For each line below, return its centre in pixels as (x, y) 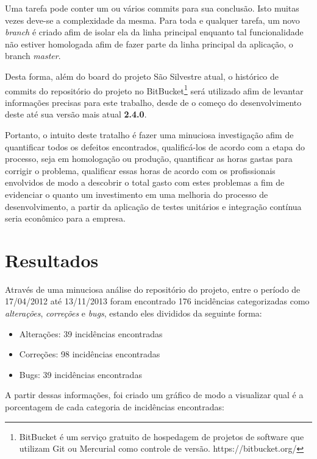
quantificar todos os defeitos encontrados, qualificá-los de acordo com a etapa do (155, 146)
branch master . (33, 56)
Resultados (52, 260)
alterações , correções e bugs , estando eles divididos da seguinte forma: (134, 313)
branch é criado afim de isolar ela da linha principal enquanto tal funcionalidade (154, 32)
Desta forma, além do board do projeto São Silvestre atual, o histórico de (142, 76)
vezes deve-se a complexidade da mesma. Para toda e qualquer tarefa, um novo (152, 20)
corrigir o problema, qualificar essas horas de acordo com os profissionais (140, 170)
